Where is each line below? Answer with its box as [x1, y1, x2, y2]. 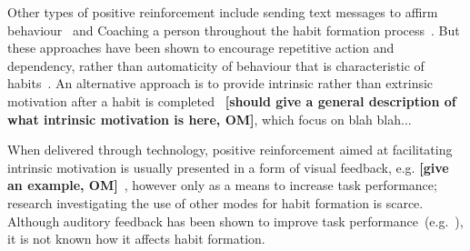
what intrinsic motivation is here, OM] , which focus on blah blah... [7, 109, 412, 128]
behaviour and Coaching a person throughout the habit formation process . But [7, 20, 460, 39]
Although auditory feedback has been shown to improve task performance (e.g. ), [7, 211, 464, 230]
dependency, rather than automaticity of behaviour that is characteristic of [7, 55, 425, 75]
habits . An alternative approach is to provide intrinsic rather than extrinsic [7, 74, 434, 93]
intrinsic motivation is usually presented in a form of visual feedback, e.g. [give [7, 157, 449, 176]
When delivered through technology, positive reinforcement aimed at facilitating [7, 140, 453, 159]
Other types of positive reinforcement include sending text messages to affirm [7, 3, 438, 21]
